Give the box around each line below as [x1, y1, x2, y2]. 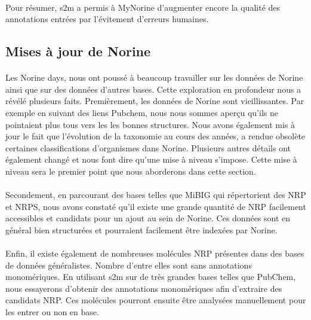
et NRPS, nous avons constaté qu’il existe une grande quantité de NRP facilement [5, 200, 306, 212]
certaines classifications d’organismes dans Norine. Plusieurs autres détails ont [5, 141, 291, 154]
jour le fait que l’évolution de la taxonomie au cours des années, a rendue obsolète [5, 130, 306, 142]
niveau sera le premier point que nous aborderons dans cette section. [5, 164, 256, 177]
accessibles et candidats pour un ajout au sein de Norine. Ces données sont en [5, 212, 291, 224]
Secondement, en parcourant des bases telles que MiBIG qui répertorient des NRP [5, 188, 306, 201]
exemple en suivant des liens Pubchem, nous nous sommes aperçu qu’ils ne [5, 106, 278, 118]
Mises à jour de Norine [5, 42, 151, 60]
